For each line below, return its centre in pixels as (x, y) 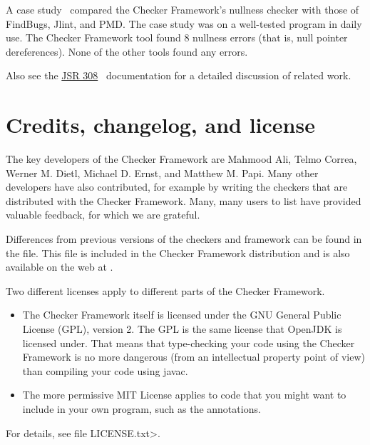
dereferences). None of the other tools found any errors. (127, 51)
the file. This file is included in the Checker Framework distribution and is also (178, 252)
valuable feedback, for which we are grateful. (103, 215)
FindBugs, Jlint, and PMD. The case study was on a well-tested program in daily (184, 23)
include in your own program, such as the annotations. (142, 409)
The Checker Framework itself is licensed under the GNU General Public (182, 315)
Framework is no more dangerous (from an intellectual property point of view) (194, 357)
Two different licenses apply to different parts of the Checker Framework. (165, 290)
